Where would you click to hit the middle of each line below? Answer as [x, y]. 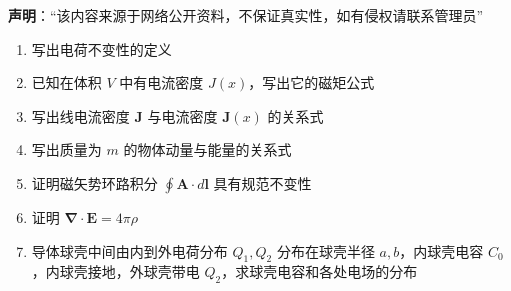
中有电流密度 [161, 82]
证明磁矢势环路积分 [94, 182]
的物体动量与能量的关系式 [207, 149]
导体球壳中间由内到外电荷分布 [129, 250]
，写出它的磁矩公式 [311, 82]
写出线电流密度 [80, 115]
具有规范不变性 [262, 182]
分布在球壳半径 [325, 250]
